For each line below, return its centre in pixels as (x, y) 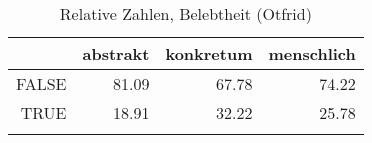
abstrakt (116, 53)
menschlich (312, 53)
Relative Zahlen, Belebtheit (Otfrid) (185, 13)
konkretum (209, 53)
